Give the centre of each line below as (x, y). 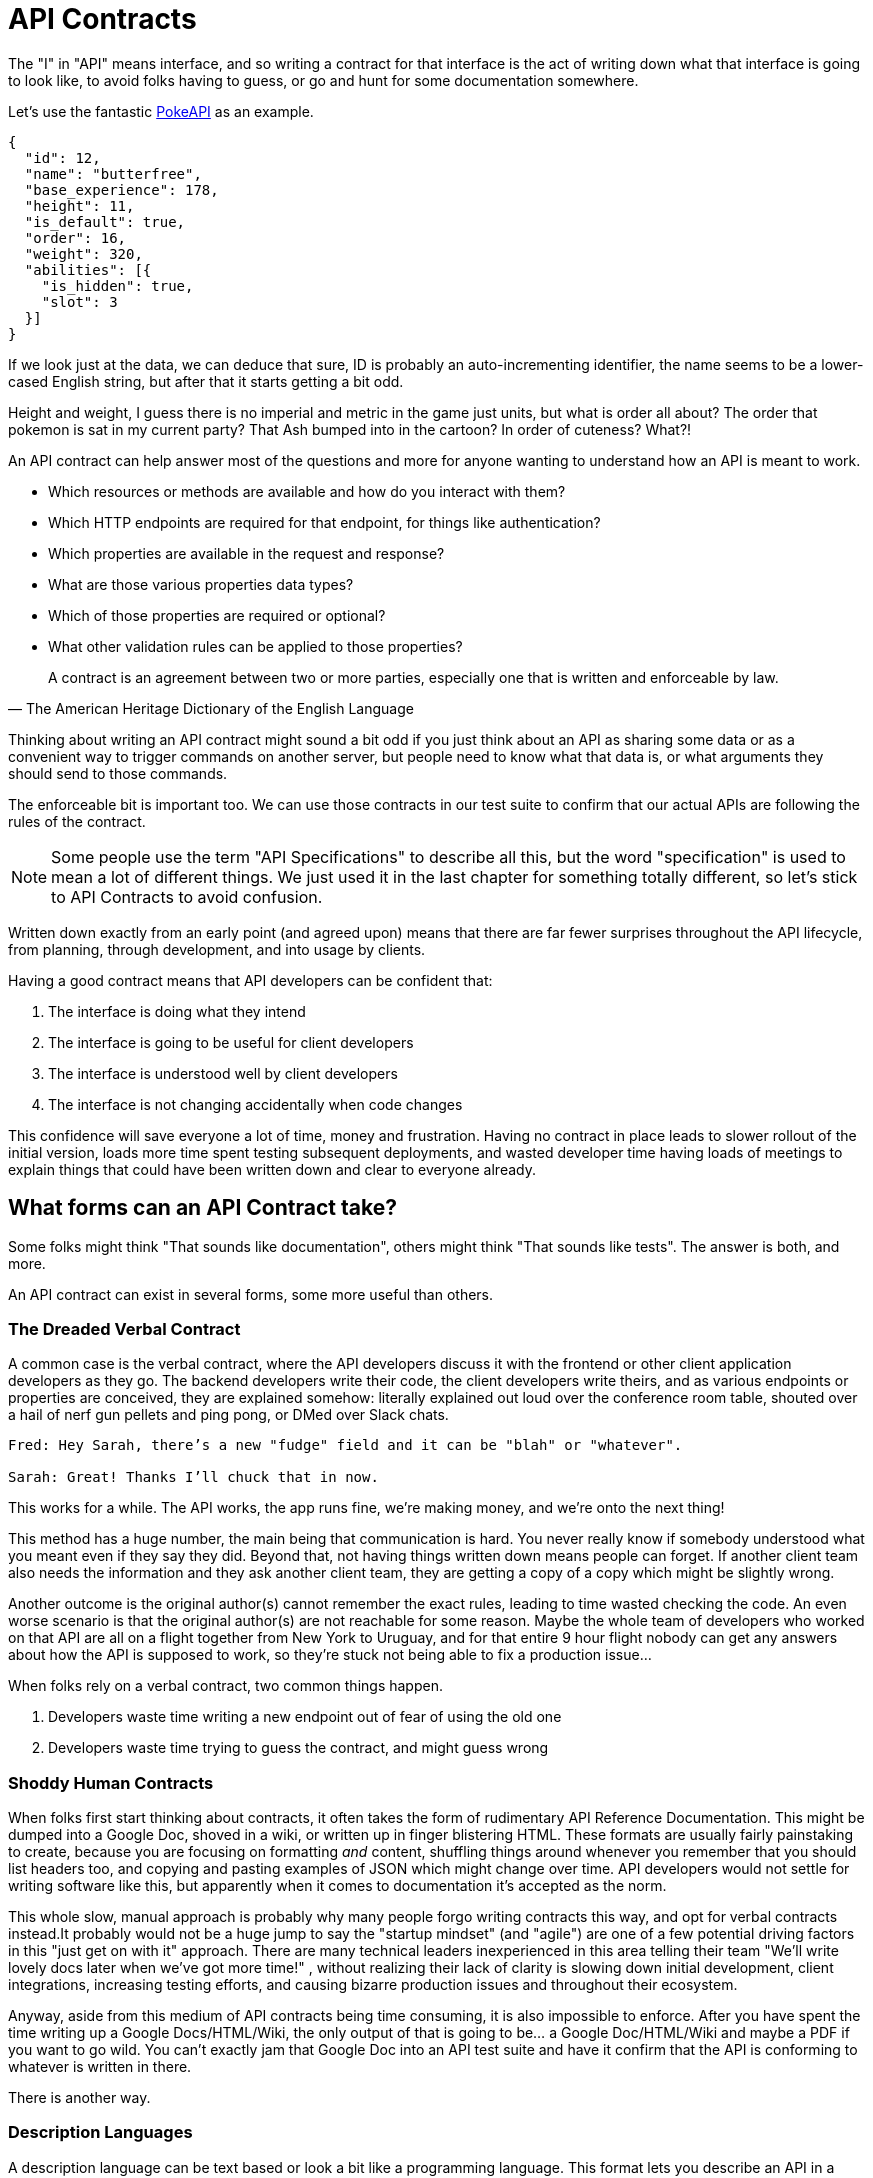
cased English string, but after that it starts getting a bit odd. (206, 381)
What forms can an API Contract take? (202, 1208)
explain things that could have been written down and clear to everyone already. (272, 1169)
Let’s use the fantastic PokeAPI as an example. (161, 111)
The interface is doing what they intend (177, 1011)
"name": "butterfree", (113, 173)
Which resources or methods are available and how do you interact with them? (307, 491)
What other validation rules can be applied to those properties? (255, 646)
